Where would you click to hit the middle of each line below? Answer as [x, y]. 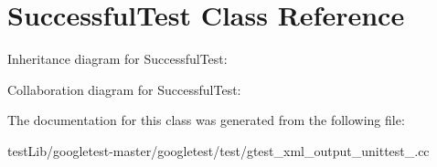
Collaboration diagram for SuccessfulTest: [124, 89]
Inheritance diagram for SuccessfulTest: [117, 59]
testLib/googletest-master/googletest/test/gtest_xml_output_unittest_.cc [218, 150]
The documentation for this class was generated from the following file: [206, 120]
